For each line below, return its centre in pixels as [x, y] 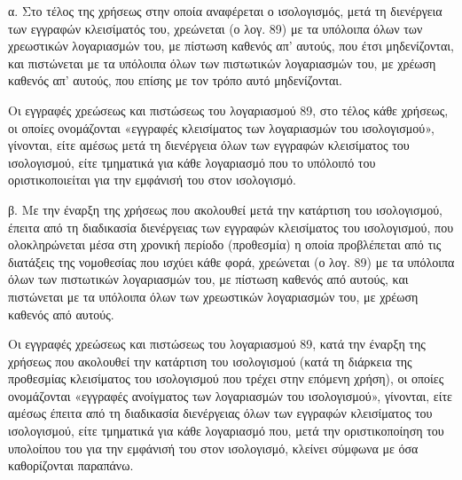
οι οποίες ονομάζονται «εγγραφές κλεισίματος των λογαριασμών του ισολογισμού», [221, 127]
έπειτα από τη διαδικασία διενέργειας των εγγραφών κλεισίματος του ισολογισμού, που [231, 227]
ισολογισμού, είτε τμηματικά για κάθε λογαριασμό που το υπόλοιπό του [192, 162]
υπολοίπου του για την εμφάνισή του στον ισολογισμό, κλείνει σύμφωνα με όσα [213, 448]
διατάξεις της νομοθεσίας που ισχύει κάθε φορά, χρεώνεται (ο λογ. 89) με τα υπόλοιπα [231, 261]
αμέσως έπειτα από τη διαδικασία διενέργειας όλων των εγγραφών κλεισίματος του [220, 413]
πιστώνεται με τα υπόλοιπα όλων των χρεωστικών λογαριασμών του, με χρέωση [213, 296]
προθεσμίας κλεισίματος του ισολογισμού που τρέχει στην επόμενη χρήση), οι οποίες [226, 378]
